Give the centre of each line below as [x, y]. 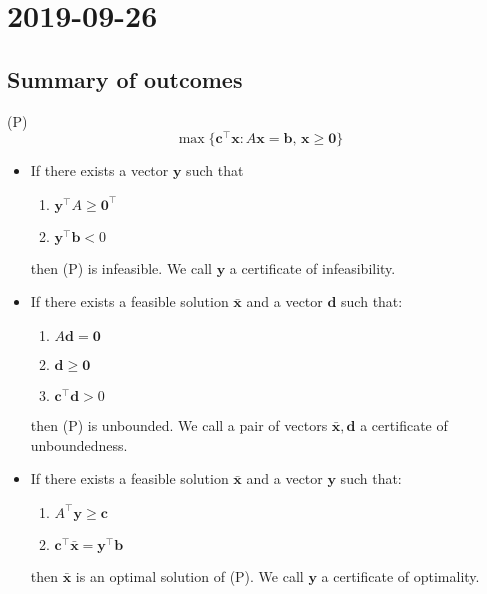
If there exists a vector [99, 170]
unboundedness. [79, 444]
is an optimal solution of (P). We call [189, 575]
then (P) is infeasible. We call [121, 267]
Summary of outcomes [125, 78]
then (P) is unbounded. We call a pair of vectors [179, 425]
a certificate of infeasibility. [312, 267]
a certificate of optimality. [400, 575]
